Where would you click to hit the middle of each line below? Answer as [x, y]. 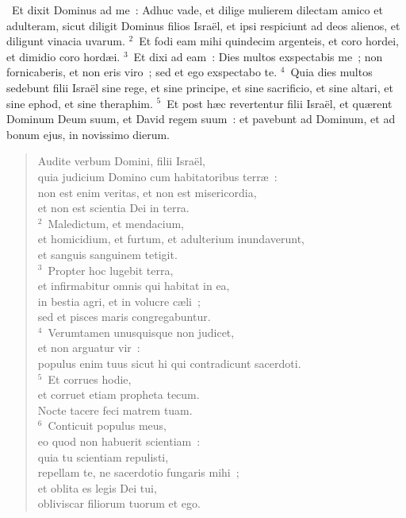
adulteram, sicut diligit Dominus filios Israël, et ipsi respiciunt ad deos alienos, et [203, 25]
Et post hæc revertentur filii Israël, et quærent [280, 103]
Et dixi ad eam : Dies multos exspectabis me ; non [258, 56]
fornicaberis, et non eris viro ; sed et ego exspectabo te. [142, 72]
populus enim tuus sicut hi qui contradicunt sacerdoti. [169, 363]
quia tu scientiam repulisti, [103, 456]
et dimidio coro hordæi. [63, 56]
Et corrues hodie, [90, 379]
